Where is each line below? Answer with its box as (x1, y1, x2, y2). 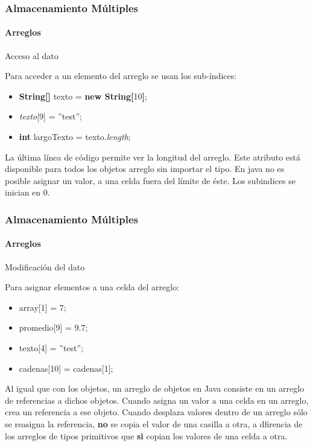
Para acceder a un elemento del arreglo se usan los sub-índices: (5, 69, 237, 82)
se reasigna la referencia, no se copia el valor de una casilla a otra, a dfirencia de (5, 417, 303, 430)
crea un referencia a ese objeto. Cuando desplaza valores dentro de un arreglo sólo (5, 406, 308, 418)
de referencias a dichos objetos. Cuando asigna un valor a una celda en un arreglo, (5, 393, 309, 406)
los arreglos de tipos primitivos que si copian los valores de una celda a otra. (5, 429, 288, 442)
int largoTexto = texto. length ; (19, 130, 131, 143)
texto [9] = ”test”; (19, 110, 82, 123)
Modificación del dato (5, 260, 85, 273)
